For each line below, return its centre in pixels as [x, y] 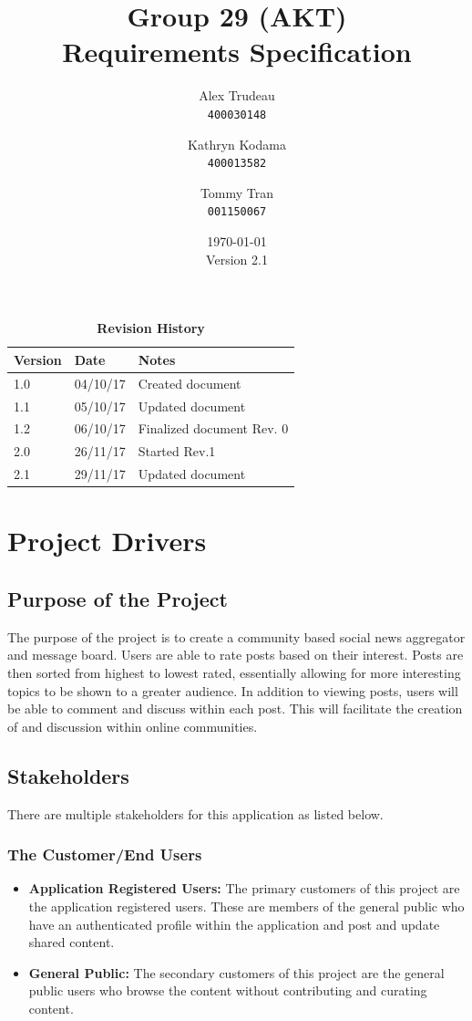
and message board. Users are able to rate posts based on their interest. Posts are [236, 655]
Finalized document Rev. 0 [213, 428]
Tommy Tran [237, 192]
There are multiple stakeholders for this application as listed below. [195, 813]
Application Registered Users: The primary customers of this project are [244, 888]
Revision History [151, 328]
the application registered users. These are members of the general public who [246, 906]
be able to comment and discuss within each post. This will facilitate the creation [235, 708]
